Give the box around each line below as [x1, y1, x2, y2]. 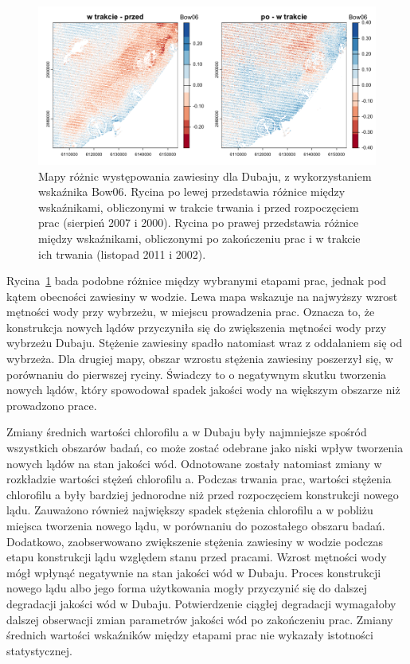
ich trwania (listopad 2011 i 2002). [38, 245, 206, 262]
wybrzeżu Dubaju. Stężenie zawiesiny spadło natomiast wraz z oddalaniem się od [6, 334, 403, 351]
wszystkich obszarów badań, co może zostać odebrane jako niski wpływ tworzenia [6, 439, 404, 456]
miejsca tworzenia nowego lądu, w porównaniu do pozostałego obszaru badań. [6, 518, 385, 534]
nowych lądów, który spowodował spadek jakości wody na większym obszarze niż [6, 381, 400, 398]
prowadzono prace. [6, 396, 97, 413]
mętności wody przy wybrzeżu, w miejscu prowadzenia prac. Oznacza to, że [6, 303, 375, 320]
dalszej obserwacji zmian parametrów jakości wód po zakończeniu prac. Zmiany [6, 611, 393, 627]
